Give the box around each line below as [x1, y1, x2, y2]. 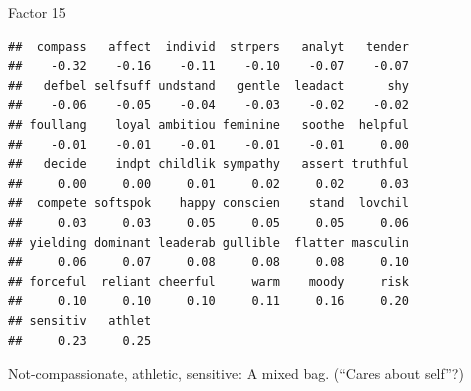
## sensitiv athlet [8, 313, 152, 328]
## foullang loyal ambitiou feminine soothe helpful [8, 117, 409, 132]
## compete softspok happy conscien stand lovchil [8, 196, 409, 211]
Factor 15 [8, 2, 66, 22]
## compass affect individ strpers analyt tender [8, 39, 409, 54]
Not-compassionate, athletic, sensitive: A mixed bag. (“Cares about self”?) [8, 363, 464, 384]
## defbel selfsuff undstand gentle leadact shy [8, 78, 409, 93]
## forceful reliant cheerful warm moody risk [8, 274, 409, 289]
